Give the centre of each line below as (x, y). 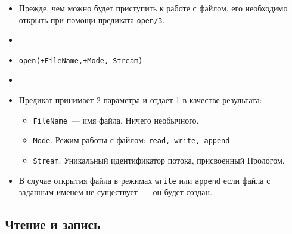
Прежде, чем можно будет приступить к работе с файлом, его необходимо (153, 7)
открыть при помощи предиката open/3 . (92, 19)
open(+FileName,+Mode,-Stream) (81, 61)
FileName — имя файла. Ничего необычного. (116, 120)
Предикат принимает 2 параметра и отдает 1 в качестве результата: (140, 100)
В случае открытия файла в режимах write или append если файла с (145, 180)
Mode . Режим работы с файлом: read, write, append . (133, 140)
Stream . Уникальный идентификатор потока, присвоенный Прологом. (159, 160)
